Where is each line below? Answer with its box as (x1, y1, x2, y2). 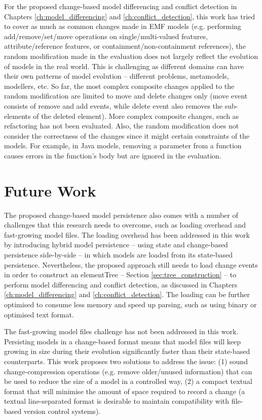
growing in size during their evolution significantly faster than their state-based (4, 346, 250, 357)
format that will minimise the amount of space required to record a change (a (4, 385, 245, 396)
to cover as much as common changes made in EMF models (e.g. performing (4, 21, 241, 31)
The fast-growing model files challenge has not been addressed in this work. (4, 326, 239, 337)
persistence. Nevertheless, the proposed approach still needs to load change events (4, 259, 258, 270)
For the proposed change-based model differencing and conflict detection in (4, 1, 237, 11)
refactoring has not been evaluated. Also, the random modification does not (4, 120, 239, 131)
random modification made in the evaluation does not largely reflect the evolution (4, 50, 258, 61)
